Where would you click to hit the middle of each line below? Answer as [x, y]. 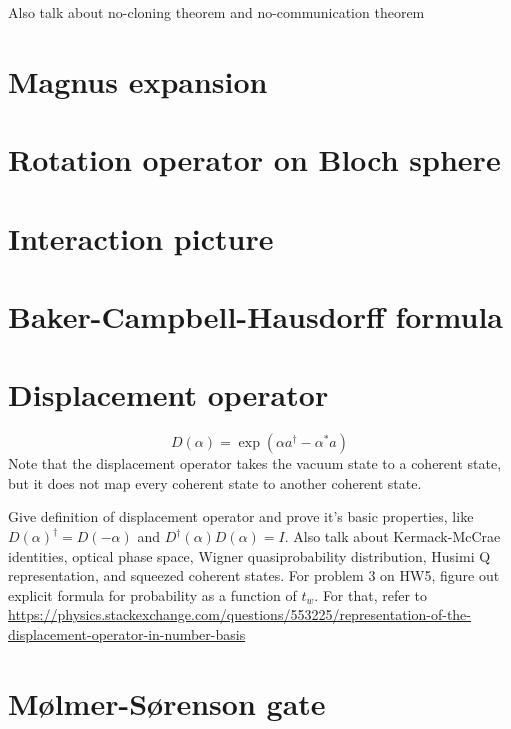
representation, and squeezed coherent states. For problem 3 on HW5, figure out [254, 575]
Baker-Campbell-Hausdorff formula [256, 315]
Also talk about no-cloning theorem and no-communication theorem [216, 12]
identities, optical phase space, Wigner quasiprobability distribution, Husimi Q [249, 555]
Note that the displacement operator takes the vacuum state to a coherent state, [255, 463]
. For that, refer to [371, 594]
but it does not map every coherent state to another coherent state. [215, 482]
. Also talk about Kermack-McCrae [392, 536]
